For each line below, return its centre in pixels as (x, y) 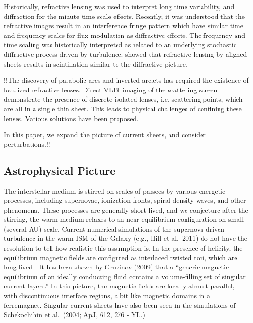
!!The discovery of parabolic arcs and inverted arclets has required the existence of (126, 80)
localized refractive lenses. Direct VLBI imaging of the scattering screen (111, 89)
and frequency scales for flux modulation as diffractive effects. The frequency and (125, 35)
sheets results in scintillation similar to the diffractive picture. (96, 63)
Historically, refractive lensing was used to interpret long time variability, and (119, 6)
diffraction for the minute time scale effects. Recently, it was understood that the (125, 16)
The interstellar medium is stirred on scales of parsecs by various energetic (115, 190)
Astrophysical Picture (60, 170)
